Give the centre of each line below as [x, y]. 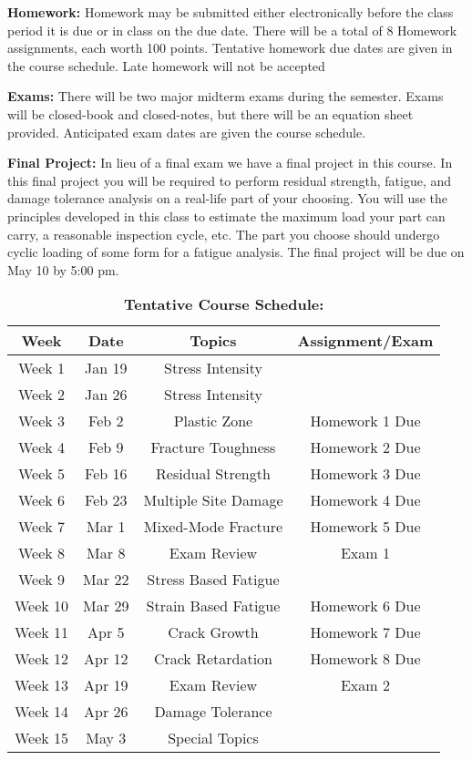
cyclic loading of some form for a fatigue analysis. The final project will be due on [236, 252]
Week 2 [42, 395]
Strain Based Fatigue [213, 606]
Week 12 [42, 659]
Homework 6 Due [365, 606]
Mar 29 [106, 606]
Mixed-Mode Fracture [213, 527]
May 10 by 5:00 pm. [63, 269]
